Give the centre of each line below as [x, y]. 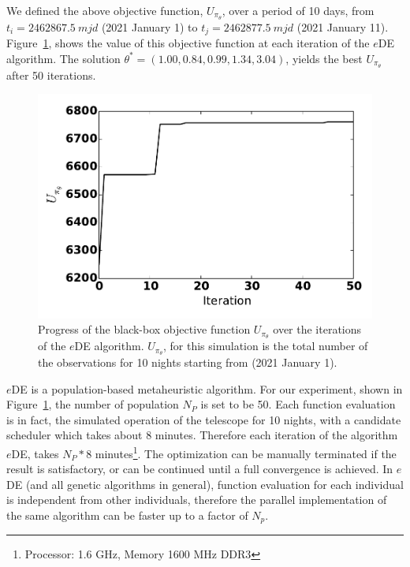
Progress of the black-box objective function [144, 329]
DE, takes [35, 453]
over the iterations [317, 329]
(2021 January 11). [343, 26]
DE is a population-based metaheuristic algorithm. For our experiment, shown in [207, 388]
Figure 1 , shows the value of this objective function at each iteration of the [188, 43]
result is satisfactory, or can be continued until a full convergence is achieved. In [200, 469]
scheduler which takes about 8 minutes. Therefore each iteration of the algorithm [202, 435]
